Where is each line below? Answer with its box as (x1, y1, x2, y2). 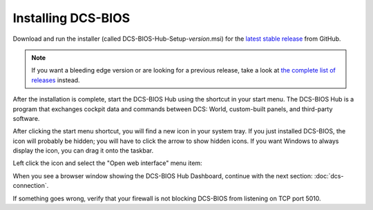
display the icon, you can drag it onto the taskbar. (12, 146, 154, 155)
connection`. (12, 182, 49, 190)
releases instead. (31, 76, 80, 84)
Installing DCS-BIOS (12, 10, 131, 26)
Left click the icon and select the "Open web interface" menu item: (12, 159, 203, 167)
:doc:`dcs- (314, 171, 344, 180)
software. (12, 114, 40, 122)
